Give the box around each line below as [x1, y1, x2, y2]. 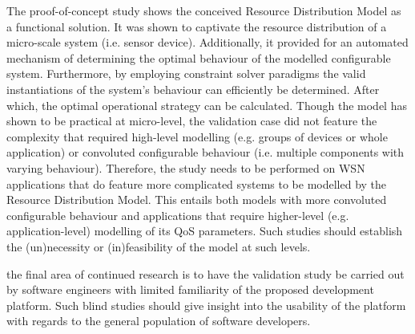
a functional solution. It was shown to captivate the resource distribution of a [6, 18, 387, 35]
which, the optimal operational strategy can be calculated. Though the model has [6, 96, 407, 113]
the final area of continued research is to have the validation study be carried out [6, 265, 405, 282]
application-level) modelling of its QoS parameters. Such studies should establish [6, 222, 403, 239]
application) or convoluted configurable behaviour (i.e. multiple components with [6, 144, 405, 161]
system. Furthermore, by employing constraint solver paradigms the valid [6, 65, 366, 82]
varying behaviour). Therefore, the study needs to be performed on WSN [6, 159, 365, 176]
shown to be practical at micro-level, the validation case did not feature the [6, 112, 377, 129]
